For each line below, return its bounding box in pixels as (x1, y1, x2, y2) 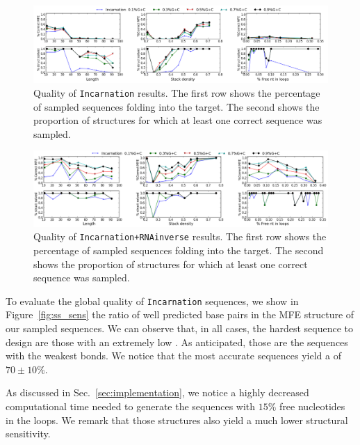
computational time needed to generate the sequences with (6, 398, 256, 413)
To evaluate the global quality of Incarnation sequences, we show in (6, 293, 299, 308)
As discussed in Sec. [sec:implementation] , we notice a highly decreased (6, 385, 309, 400)
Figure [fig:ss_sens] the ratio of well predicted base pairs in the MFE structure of (6, 307, 354, 322)
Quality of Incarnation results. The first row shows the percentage (33, 85, 320, 100)
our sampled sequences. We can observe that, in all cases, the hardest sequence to (6, 321, 353, 335)
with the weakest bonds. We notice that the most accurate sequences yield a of (6, 348, 341, 363)
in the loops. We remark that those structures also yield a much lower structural (6, 412, 348, 427)
